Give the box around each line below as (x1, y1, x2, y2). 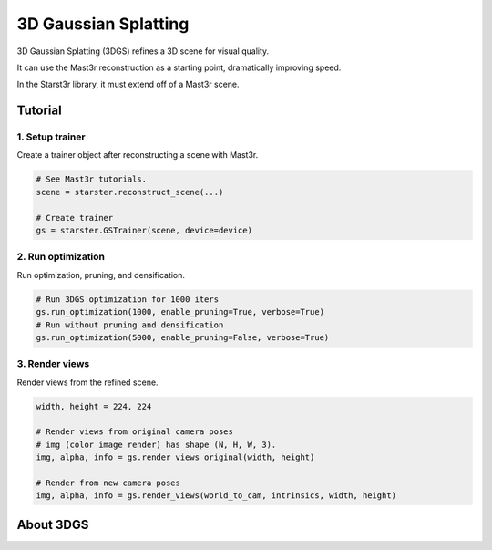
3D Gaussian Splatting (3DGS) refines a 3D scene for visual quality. (16, 46, 270, 57)
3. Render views (16, 358, 90, 370)
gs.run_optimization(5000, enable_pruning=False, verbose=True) (36, 332, 330, 342)
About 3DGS (16, 516, 89, 533)
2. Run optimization (16, 251, 105, 264)
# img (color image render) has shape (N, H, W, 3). (36, 439, 277, 450)
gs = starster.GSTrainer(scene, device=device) (36, 225, 252, 236)
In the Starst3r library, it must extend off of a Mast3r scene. (16, 78, 241, 90)
